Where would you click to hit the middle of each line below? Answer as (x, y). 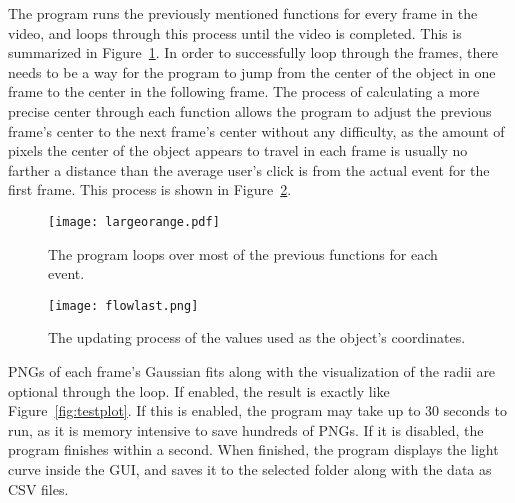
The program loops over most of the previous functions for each (243, 253)
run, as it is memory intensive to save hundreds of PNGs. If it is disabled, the (246, 429)
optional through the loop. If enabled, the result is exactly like (199, 390)
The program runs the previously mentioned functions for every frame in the (243, 13)
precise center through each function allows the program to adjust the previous (250, 110)
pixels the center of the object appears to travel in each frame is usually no (238, 150)
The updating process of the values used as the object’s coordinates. (257, 337)
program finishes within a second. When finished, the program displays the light (253, 449)
